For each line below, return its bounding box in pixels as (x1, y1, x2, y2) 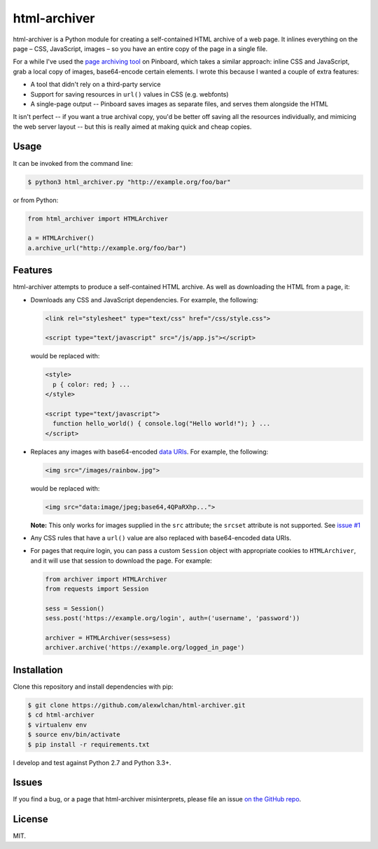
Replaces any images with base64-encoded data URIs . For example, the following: (30, 447, 269, 456)
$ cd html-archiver (27, 711, 94, 719)
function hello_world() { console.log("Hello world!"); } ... (52, 420, 271, 428)
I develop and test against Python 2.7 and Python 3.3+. (13, 758, 171, 766)
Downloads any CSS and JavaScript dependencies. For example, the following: (30, 295, 258, 304)
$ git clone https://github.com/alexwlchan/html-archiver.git (27, 701, 246, 709)
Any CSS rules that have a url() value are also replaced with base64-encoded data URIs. (30, 533, 292, 542)
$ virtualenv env (27, 721, 87, 729)
